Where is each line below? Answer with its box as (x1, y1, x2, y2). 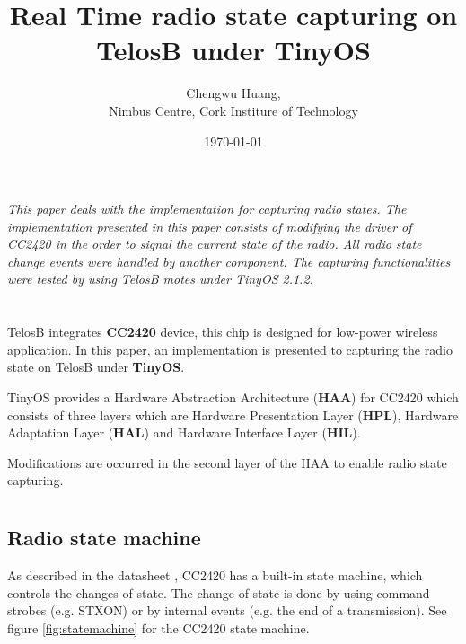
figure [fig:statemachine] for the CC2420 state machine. (7, 618, 310, 637)
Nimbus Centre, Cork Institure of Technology (109, 101, 358, 119)
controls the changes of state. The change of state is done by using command (7, 583, 430, 602)
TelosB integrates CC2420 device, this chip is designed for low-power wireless (7, 322, 438, 341)
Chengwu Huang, (186, 84, 281, 102)
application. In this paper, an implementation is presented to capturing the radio (7, 340, 453, 358)
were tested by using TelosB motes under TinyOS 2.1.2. (7, 269, 313, 288)
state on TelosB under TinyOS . (7, 357, 185, 376)
